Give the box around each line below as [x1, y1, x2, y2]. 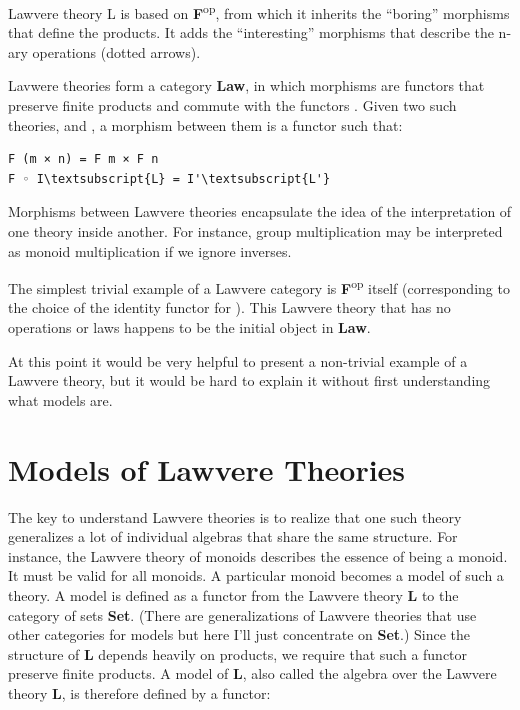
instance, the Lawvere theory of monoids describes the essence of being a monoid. [8, 545, 508, 566]
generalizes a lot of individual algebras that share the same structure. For [8, 526, 458, 547]
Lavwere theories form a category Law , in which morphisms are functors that [8, 75, 485, 96]
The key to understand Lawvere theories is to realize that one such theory [8, 506, 462, 527]
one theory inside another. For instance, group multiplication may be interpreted [8, 221, 503, 241]
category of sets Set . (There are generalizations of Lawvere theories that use [8, 604, 477, 625]
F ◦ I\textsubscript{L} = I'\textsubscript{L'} [8, 171, 331, 186]
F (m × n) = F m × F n [8, 152, 159, 167]
